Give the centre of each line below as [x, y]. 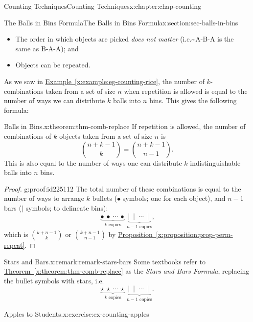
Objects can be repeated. [53, 65]
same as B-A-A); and [47, 48]
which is [16, 234]
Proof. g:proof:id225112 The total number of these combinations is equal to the [123, 188]
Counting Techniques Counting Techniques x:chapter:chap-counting [103, 6]
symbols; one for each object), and [174, 198]
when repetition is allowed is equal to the [186, 91]
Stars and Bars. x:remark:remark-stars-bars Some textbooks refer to [105, 261]
